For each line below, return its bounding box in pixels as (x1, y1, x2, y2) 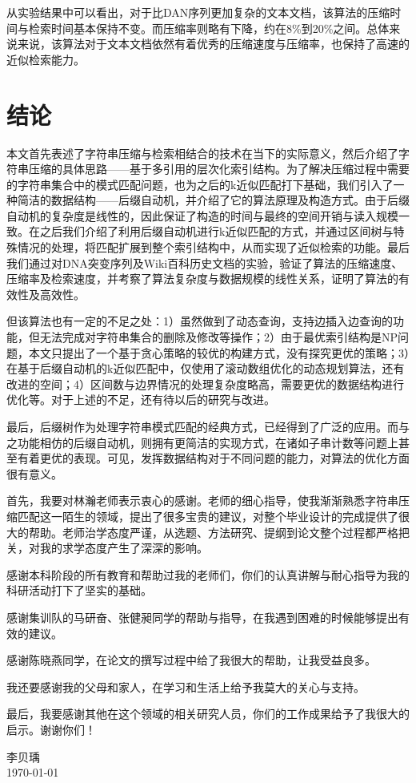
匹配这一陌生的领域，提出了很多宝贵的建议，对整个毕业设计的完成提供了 (17, 507, 398, 524)
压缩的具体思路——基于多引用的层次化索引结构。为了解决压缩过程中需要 (28, 160, 410, 177)
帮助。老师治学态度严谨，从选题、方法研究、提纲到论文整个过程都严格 (28, 523, 398, 540)
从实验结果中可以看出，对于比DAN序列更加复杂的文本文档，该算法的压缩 (6, 4, 390, 20)
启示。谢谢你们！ (6, 720, 96, 737)
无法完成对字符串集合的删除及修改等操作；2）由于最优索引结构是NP (39, 329, 398, 345)
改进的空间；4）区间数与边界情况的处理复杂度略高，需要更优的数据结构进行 (6, 375, 404, 392)
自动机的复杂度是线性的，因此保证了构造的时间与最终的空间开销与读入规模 (6, 207, 398, 224)
